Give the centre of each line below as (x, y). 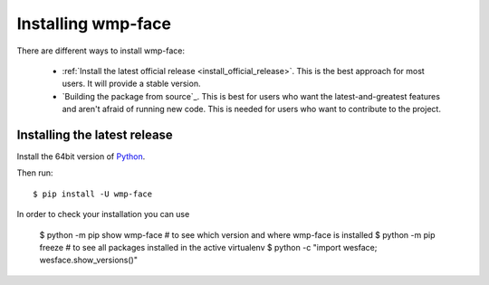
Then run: (35, 173)
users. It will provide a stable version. (131, 84)
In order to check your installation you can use (103, 214)
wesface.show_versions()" (88, 260)
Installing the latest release (95, 134)
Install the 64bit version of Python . (81, 157)
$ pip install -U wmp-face (93, 194)
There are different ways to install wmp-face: (101, 51)
